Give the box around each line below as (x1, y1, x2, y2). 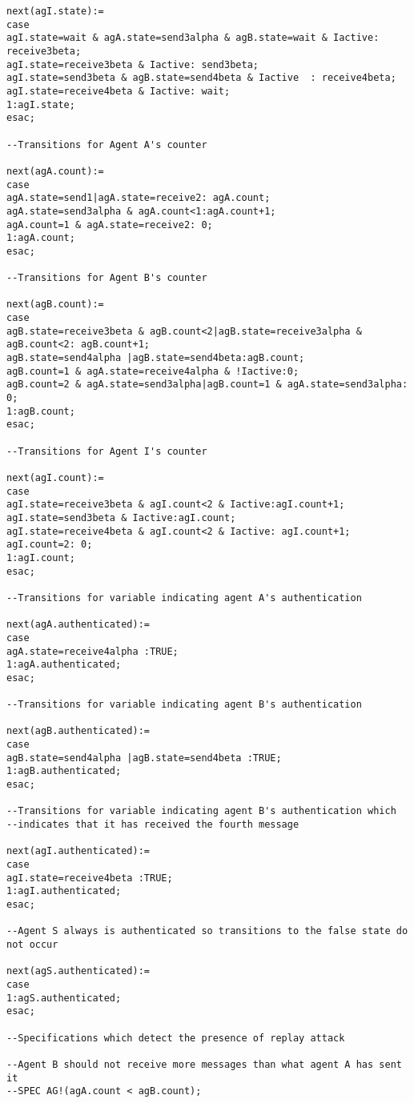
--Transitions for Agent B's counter (6, 272, 207, 284)
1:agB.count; (6, 405, 75, 417)
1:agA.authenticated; (6, 659, 122, 671)
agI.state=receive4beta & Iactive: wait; (6, 85, 231, 97)
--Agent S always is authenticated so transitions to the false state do (6, 925, 408, 937)
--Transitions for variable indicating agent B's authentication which (6, 805, 396, 817)
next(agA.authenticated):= (6, 619, 150, 631)
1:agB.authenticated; (6, 765, 122, 777)
